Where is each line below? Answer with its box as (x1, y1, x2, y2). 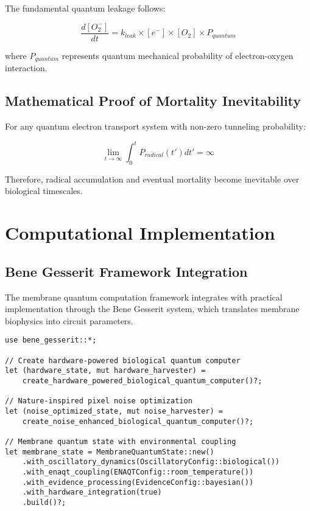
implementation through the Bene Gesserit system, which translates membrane (5, 302, 300, 315)
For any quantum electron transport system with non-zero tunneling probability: (5, 119, 306, 132)
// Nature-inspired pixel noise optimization (5, 397, 192, 406)
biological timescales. (5, 184, 83, 197)
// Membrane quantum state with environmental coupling (5, 437, 236, 446)
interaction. (5, 61, 48, 74)
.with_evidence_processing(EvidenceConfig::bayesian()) (22, 478, 254, 487)
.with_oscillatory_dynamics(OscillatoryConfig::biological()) (22, 457, 280, 467)
